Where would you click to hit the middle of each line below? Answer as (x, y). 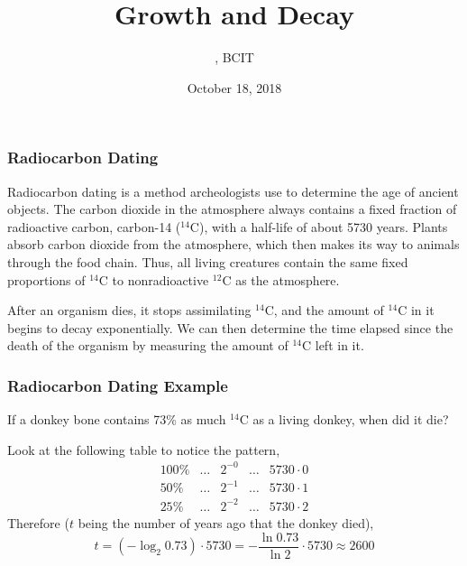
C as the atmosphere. (281, 279)
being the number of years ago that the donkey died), (226, 522)
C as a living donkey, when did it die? (344, 419)
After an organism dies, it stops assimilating (129, 310)
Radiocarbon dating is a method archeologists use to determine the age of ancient (233, 191)
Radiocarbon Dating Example (118, 385)
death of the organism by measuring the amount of (148, 345)
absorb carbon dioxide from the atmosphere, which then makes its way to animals (233, 244)
